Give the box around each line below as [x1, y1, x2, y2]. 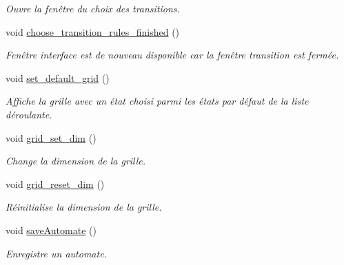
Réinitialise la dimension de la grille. [6, 200, 162, 214]
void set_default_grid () [6, 70, 110, 85]
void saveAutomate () [6, 222, 97, 237]
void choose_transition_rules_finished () [6, 24, 180, 39]
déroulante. [6, 107, 52, 121]
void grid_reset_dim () [6, 176, 105, 191]
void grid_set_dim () [6, 130, 97, 145]
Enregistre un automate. [6, 246, 107, 260]
